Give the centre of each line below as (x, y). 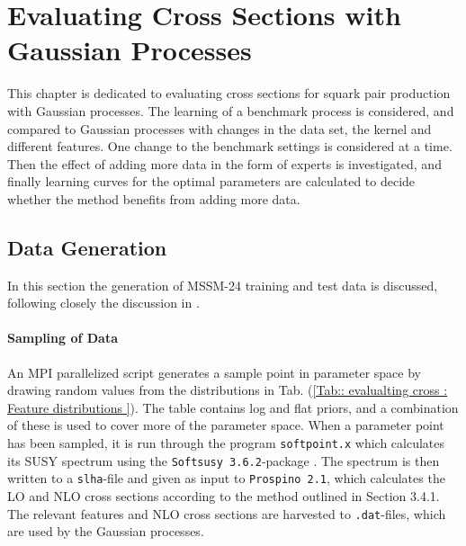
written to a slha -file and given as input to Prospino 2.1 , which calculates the (226, 478)
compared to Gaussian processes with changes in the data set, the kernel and (220, 128)
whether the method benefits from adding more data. (154, 198)
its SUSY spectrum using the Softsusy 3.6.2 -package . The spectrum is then (224, 460)
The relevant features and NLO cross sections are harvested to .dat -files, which (227, 513)
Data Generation (87, 247)
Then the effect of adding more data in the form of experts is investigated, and (224, 163)
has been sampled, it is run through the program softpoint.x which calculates (226, 443)
